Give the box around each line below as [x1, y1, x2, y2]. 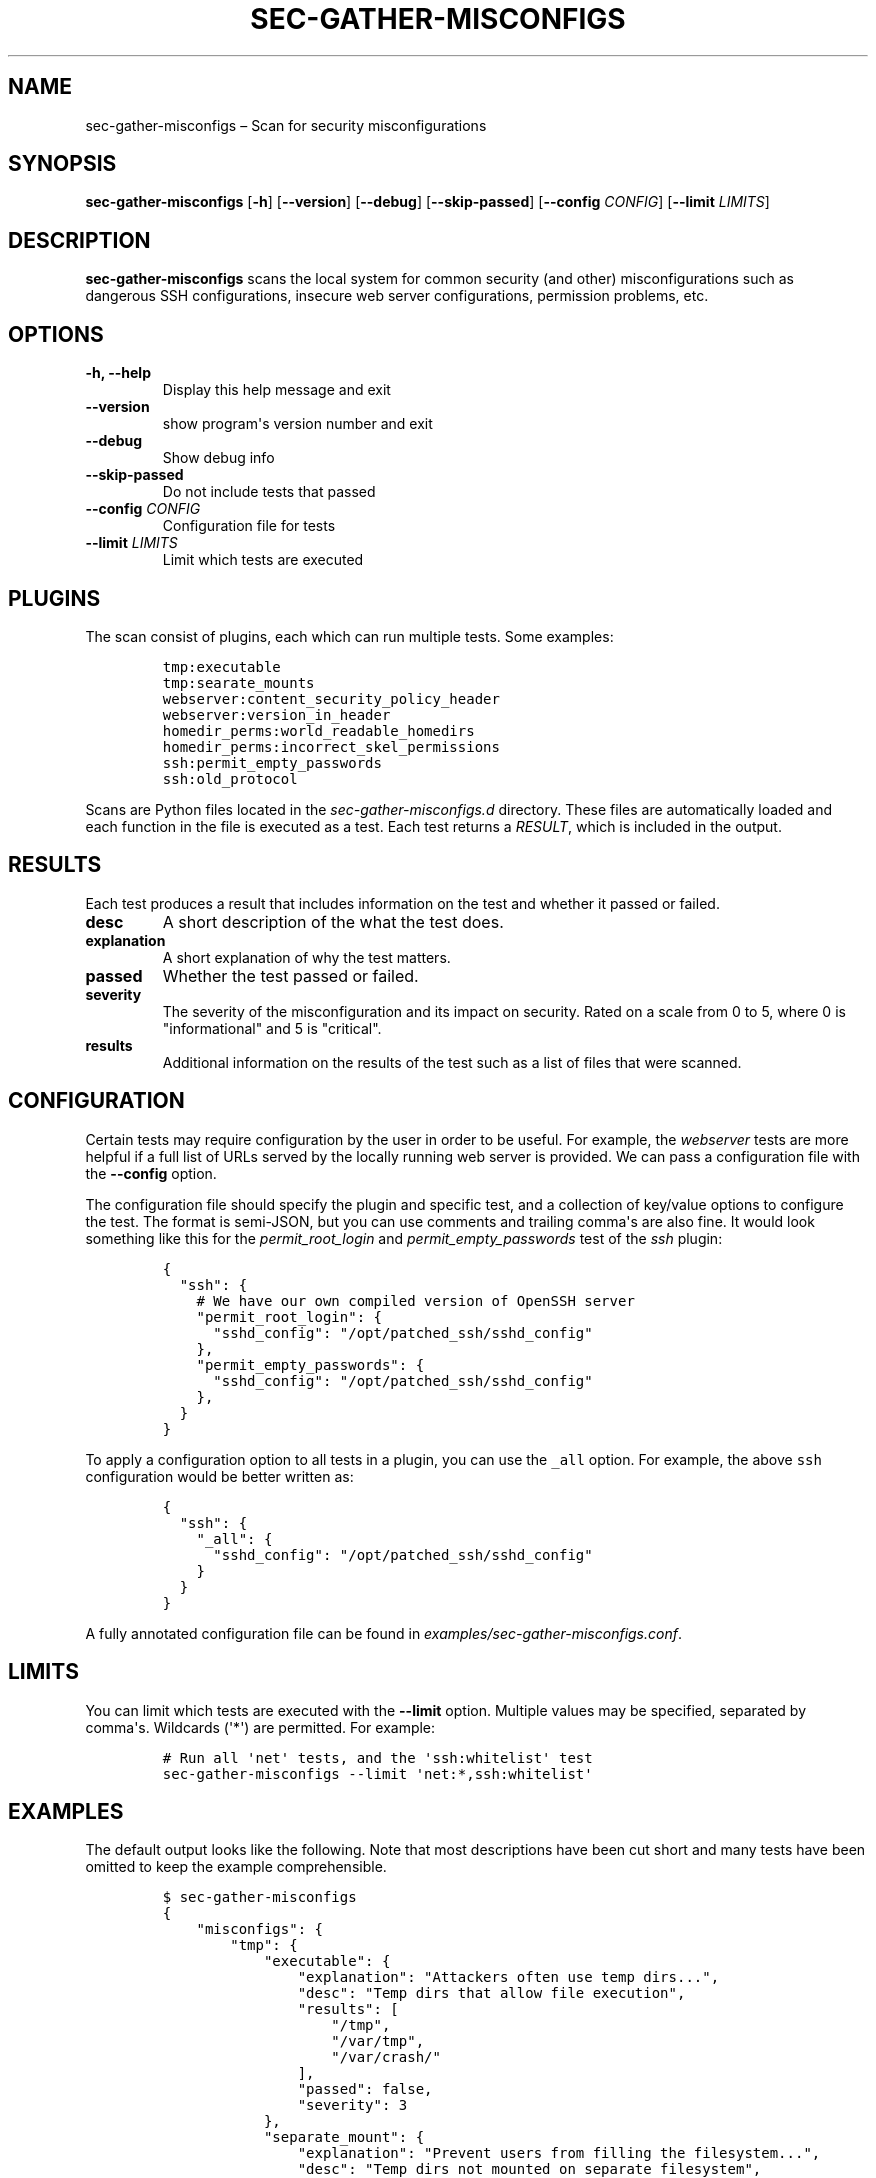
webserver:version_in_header [162, 706, 391, 723]
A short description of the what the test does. [162, 911, 504, 932]
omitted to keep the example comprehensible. [85, 1858, 387, 1876]
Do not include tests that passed [162, 483, 376, 501]
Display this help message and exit [162, 381, 391, 399]
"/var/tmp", [331, 2033, 425, 2050]
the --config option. [85, 1164, 217, 1182]
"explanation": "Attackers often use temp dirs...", [297, 1969, 720, 1986]
